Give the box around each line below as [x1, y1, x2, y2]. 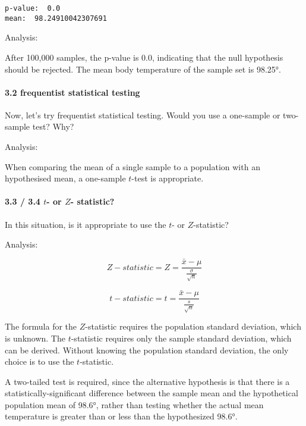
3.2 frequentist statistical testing [5, 86, 140, 98]
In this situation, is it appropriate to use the [5, 218, 166, 230]
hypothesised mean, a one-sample [5, 172, 126, 184]
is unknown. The [5, 331, 65, 344]
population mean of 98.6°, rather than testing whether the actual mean [5, 398, 264, 411]
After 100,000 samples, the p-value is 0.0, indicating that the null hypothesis [5, 51, 283, 63]
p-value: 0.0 [5, 4, 61, 12]
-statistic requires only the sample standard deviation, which [71, 331, 292, 344]
